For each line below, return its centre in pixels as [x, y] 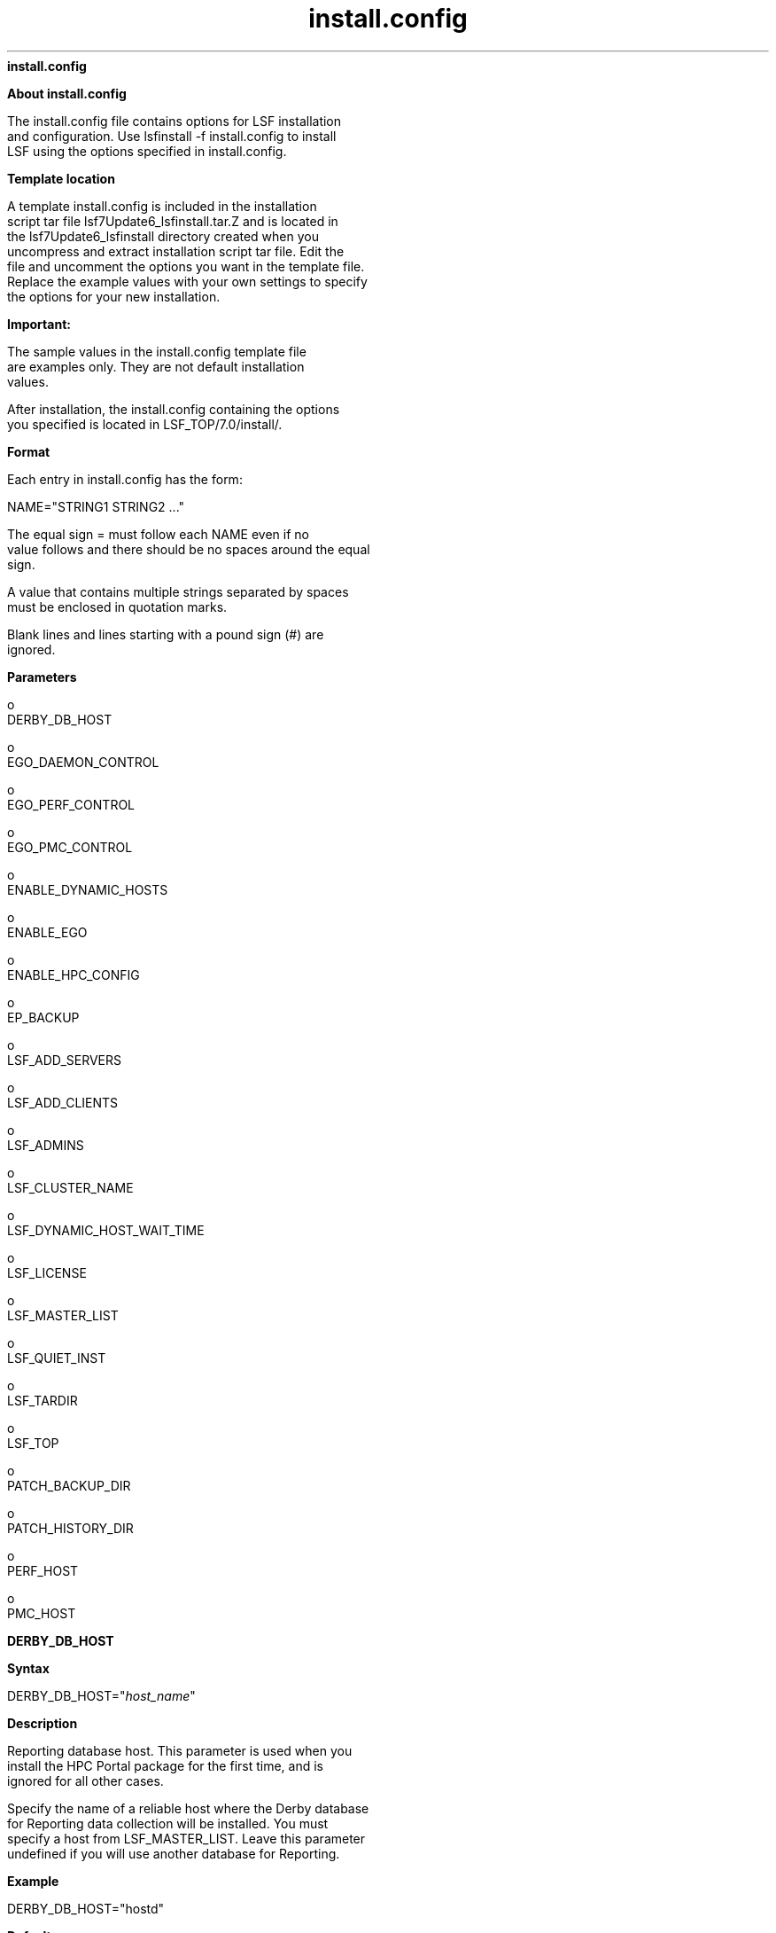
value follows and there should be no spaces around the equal [189, 549]
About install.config [67, 93]
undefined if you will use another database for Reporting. [174, 1853]
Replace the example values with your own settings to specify [187, 281]
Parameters [42, 677]
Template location [61, 178]
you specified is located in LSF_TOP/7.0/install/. [145, 424]
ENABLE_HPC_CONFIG [74, 974]
